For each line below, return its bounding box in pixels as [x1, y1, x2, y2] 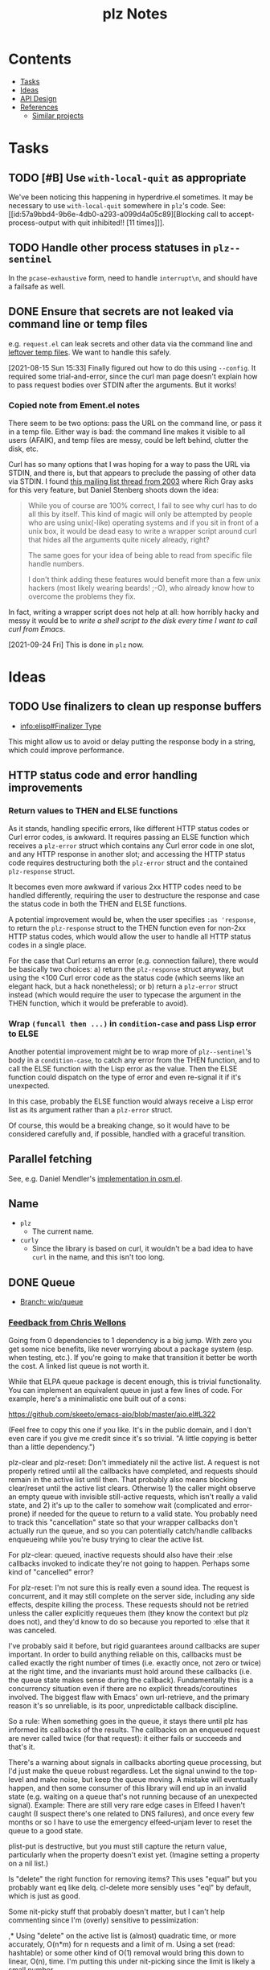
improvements [8, 781, 83, 795]
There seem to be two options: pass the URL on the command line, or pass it [8, 418, 262, 428]
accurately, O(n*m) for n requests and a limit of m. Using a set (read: [8, 1939, 235, 1949]
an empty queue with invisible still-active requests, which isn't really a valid [8, 1492, 258, 1501]
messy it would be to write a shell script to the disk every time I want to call [8, 616, 258, 625]
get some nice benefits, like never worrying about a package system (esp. [8, 1344, 254, 1354]
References [19, 102, 59, 112]
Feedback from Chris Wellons [8, 1317, 127, 1329]
